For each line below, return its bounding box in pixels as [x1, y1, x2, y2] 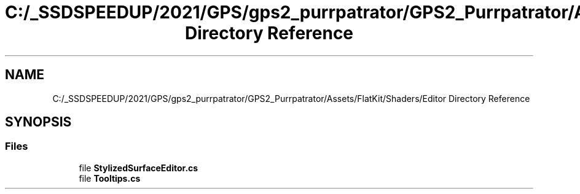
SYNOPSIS [5, 114, 72, 130]
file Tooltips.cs [79, 173, 141, 184]
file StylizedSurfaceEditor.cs [79, 162, 198, 173]
